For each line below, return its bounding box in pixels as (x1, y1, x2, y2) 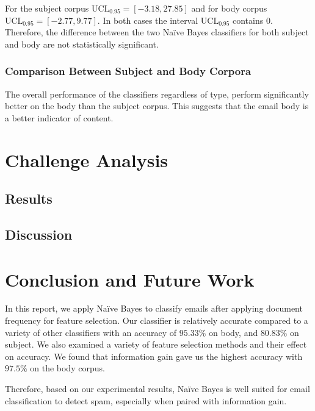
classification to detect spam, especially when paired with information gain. (5, 394, 287, 407)
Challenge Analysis (5, 147, 168, 172)
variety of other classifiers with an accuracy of (5, 326, 177, 338)
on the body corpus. (30, 362, 105, 374)
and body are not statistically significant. (5, 37, 159, 50)
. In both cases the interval (97, 13, 198, 26)
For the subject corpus (5, 2, 89, 14)
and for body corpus (191, 2, 267, 14)
